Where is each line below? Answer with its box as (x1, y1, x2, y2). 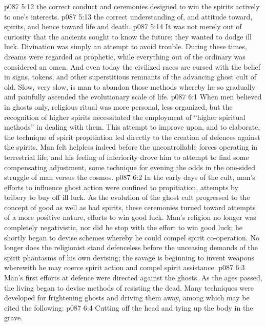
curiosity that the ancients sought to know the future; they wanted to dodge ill (4, 31, 252, 42)
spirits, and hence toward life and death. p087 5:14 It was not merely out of (4, 21, 242, 32)
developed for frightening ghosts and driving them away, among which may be (4, 292, 250, 303)
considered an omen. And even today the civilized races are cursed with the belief (4, 61, 261, 72)
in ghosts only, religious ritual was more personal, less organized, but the (4, 101, 233, 112)
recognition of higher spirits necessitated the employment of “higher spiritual (4, 111, 245, 122)
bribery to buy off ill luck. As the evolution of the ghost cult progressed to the (4, 192, 250, 202)
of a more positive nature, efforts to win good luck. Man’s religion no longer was (4, 212, 256, 222)
